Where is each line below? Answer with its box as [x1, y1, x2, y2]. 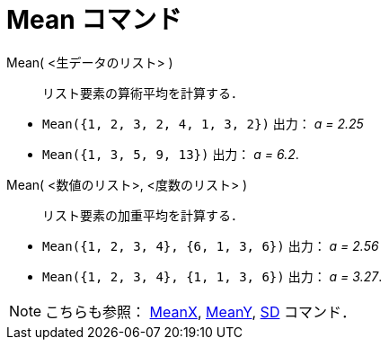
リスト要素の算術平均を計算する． [42, 85, 243, 101]
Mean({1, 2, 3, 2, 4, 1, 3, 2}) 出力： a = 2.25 [42, 115, 364, 131]
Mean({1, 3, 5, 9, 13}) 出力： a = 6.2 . [42, 146, 299, 162]
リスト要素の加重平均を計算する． [42, 207, 243, 223]
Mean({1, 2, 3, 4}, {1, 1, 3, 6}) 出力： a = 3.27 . [42, 268, 383, 284]
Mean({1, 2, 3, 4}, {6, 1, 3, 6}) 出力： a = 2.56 [42, 237, 379, 254]
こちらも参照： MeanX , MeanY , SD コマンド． [45, 302, 356, 321]
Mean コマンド [6, 4, 182, 35]
